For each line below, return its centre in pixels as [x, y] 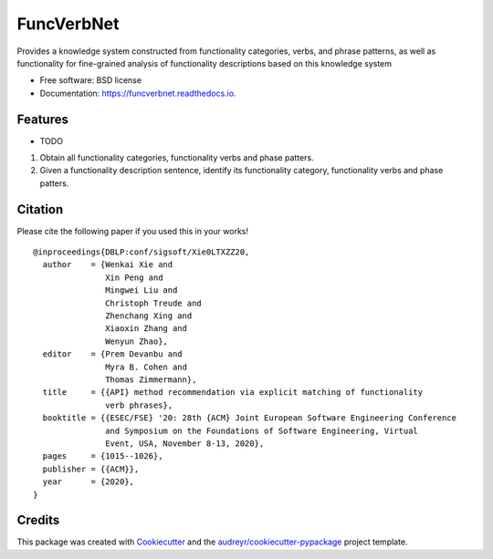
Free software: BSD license [90, 80]
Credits [38, 520]
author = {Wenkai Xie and [108, 265]
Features [42, 119]
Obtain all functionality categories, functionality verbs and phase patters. [177, 158]
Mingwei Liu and [142, 290]
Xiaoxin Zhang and [146, 329]
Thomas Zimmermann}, [151, 380]
